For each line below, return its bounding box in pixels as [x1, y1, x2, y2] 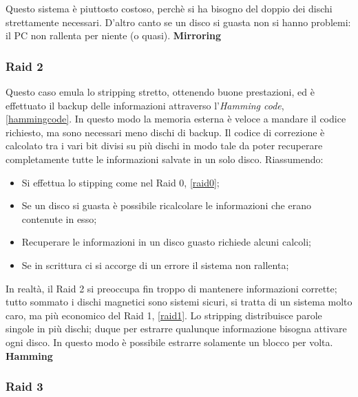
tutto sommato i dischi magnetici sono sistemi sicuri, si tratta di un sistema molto [6, 294, 352, 309]
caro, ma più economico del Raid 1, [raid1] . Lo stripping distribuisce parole [6, 308, 322, 322]
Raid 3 [6, 378, 43, 395]
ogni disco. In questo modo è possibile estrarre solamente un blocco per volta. [6, 334, 333, 349]
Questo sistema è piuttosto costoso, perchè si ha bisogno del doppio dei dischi [6, 1, 333, 15]
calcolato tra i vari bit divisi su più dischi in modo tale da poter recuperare [6, 138, 323, 153]
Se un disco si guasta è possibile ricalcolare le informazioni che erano [21, 198, 311, 213]
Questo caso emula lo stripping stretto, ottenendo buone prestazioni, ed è [6, 85, 315, 98]
